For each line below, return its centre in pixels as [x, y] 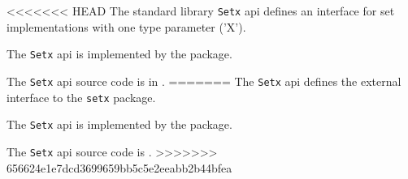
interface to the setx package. [81, 97]
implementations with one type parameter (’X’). [126, 26]
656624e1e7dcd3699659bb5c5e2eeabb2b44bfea [119, 167]
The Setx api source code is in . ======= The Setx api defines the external [204, 81]
